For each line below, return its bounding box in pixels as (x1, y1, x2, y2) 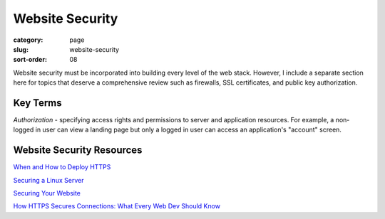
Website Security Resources (13, 144, 143, 156)
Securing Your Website (13, 189, 81, 198)
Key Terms (13, 97, 62, 109)
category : (13, 36, 43, 44)
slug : (13, 45, 29, 53)
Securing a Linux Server (13, 176, 84, 184)
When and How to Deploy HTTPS (13, 163, 111, 171)
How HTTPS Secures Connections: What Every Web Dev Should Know (13, 202, 221, 210)
